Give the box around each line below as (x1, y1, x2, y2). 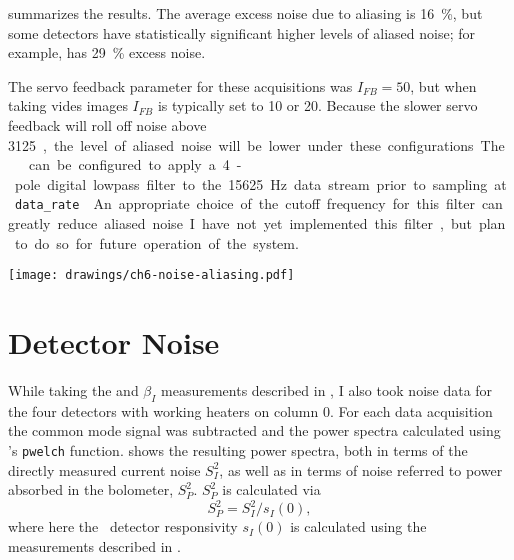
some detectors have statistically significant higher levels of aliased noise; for (8, 22, 475, 43)
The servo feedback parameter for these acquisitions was (8, 75, 353, 96)
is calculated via (222, 479, 321, 500)
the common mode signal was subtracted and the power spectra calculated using (8, 420, 501, 441)
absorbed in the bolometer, (8, 479, 174, 500)
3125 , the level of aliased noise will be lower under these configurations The (8, 134, 505, 155)
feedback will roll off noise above (8, 114, 207, 135)
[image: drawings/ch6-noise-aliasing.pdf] (8, 268, 295, 283)
